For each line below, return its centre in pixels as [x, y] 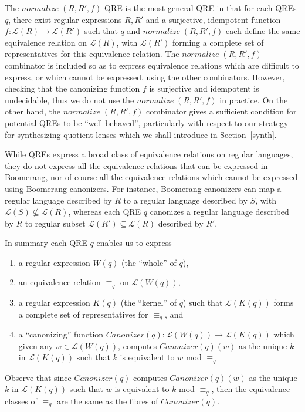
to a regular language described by [185, 200]
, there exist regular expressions [65, 19]
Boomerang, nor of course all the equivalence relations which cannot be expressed [151, 177]
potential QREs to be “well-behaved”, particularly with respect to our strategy [147, 122]
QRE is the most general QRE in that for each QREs [201, 8]
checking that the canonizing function [72, 88]
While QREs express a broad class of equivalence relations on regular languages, [149, 154]
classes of [21, 401]
